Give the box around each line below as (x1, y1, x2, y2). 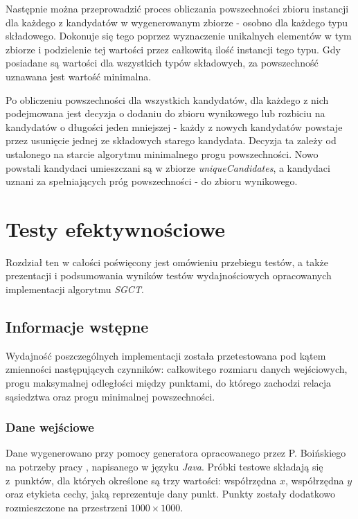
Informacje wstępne (6, 316, 149, 337)
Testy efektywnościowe (6, 214, 226, 243)
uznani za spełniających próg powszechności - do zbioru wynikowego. (6, 174, 298, 188)
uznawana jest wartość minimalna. (6, 69, 152, 83)
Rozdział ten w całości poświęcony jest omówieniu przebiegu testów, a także (6, 254, 329, 269)
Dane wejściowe (6, 419, 94, 436)
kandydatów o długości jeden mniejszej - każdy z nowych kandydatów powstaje (6, 119, 343, 134)
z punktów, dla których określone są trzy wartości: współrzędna (6, 473, 277, 487)
